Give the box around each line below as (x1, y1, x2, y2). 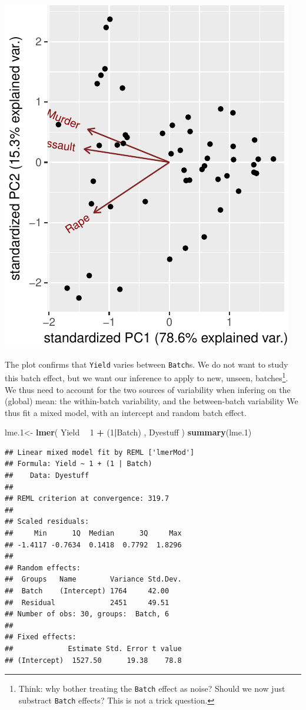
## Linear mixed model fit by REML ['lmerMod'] (5, 448, 195, 457)
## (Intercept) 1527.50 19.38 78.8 (5, 656, 182, 665)
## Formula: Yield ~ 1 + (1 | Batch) (5, 460, 152, 468)
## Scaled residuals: (5, 517, 89, 526)
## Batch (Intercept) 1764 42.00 (5, 587, 169, 595)
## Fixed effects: (5, 633, 76, 642)
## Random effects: (5, 563, 81, 572)
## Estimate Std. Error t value (5, 644, 182, 653)
